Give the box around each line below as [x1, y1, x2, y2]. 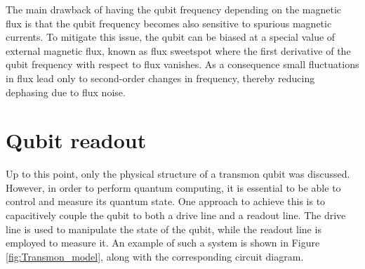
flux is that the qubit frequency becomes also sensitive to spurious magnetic [6, 15, 332, 30]
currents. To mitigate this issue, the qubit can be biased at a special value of [6, 29, 336, 44]
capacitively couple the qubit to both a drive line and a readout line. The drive [6, 208, 346, 223]
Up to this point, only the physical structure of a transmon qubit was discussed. [6, 166, 350, 181]
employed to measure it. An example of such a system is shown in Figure [6, 235, 320, 250]
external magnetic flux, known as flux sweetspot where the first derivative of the [6, 43, 351, 58]
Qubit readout [6, 126, 147, 155]
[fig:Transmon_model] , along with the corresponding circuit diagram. [6, 249, 304, 263]
